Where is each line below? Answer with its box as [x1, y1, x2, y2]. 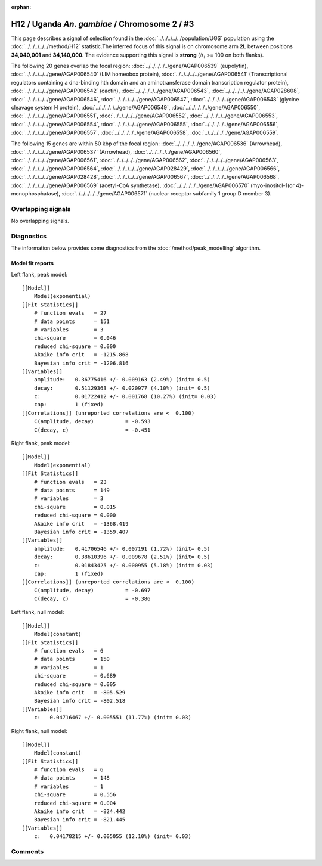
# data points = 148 [33, 775, 110, 781]
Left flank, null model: [11, 609, 64, 616]
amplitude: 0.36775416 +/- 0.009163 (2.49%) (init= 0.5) [33, 376, 210, 383]
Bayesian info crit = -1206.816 [33, 359, 129, 367]
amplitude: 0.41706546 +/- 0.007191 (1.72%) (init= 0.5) [33, 545, 210, 552]
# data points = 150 [33, 656, 110, 663]
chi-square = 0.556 [33, 791, 116, 798]
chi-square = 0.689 [33, 672, 116, 679]
